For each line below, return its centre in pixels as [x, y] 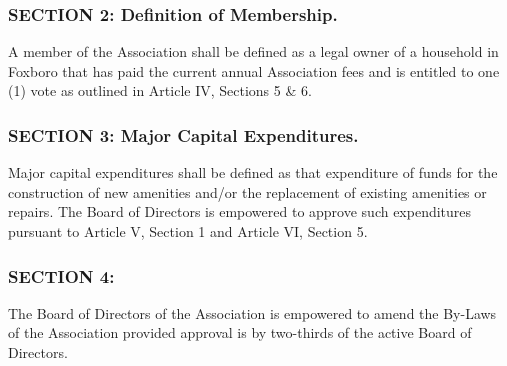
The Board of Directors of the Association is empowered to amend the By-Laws [252, 312]
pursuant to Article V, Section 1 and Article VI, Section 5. [188, 231]
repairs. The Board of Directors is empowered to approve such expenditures [240, 211]
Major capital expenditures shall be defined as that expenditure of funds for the [253, 172]
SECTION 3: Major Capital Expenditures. [183, 134]
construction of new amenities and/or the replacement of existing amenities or [247, 191]
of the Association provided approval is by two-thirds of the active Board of [240, 332]
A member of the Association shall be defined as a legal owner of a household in [253, 51]
